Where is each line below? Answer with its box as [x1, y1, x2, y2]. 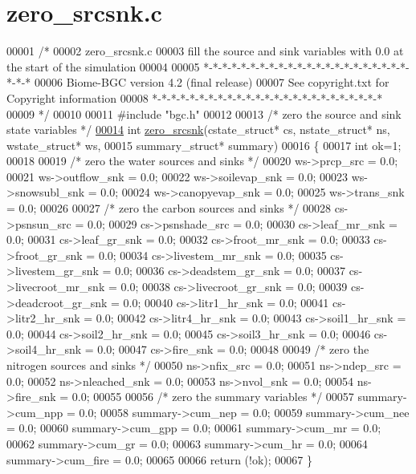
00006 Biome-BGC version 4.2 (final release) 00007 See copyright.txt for [34, 74, 389, 91]
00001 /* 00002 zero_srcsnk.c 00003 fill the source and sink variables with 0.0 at [6, 43, 404, 59]
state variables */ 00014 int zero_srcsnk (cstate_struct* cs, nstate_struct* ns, [6, 121, 390, 138]
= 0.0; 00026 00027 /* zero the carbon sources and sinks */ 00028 [6, 200, 332, 217]
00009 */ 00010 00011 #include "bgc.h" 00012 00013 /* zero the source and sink [6, 105, 402, 122]
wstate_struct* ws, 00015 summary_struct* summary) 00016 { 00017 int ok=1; [6, 136, 402, 153]
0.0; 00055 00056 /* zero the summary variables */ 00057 [71, 388, 354, 405]
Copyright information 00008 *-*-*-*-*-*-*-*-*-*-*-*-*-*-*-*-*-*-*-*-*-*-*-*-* [6, 89, 383, 106]
